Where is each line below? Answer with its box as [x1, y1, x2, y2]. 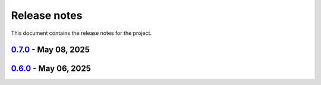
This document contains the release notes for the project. [11, 30, 152, 37]
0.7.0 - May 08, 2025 [11, 45, 90, 55]
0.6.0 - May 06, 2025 [11, 64, 92, 74]
